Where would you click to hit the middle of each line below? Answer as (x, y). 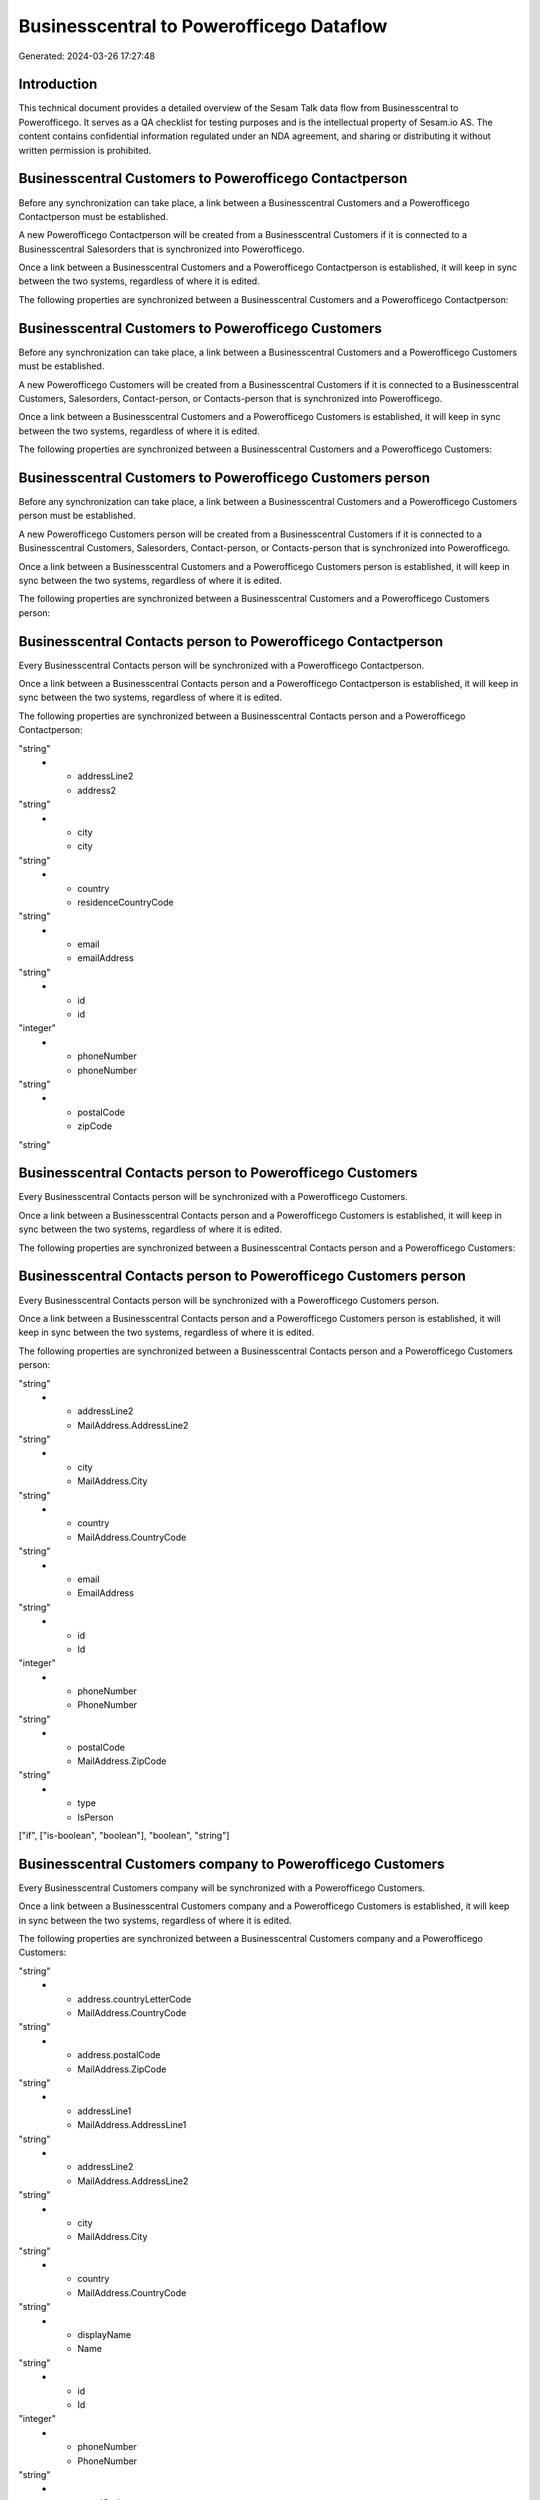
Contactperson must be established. (93, 216)
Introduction (58, 84)
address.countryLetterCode (134, 1999)
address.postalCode (119, 2055)
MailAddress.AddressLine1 (132, 2125)
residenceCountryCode (125, 902)
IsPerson (95, 1817)
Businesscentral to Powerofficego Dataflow (203, 26)
